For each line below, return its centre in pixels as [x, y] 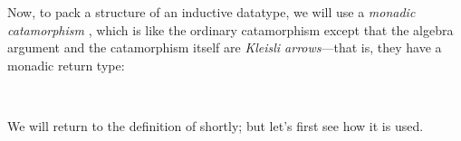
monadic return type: [66, 65]
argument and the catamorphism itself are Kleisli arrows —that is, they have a [225, 47]
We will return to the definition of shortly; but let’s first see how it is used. [216, 125]
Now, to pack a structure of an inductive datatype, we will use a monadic [211, 12]
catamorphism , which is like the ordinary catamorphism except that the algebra [230, 29]
